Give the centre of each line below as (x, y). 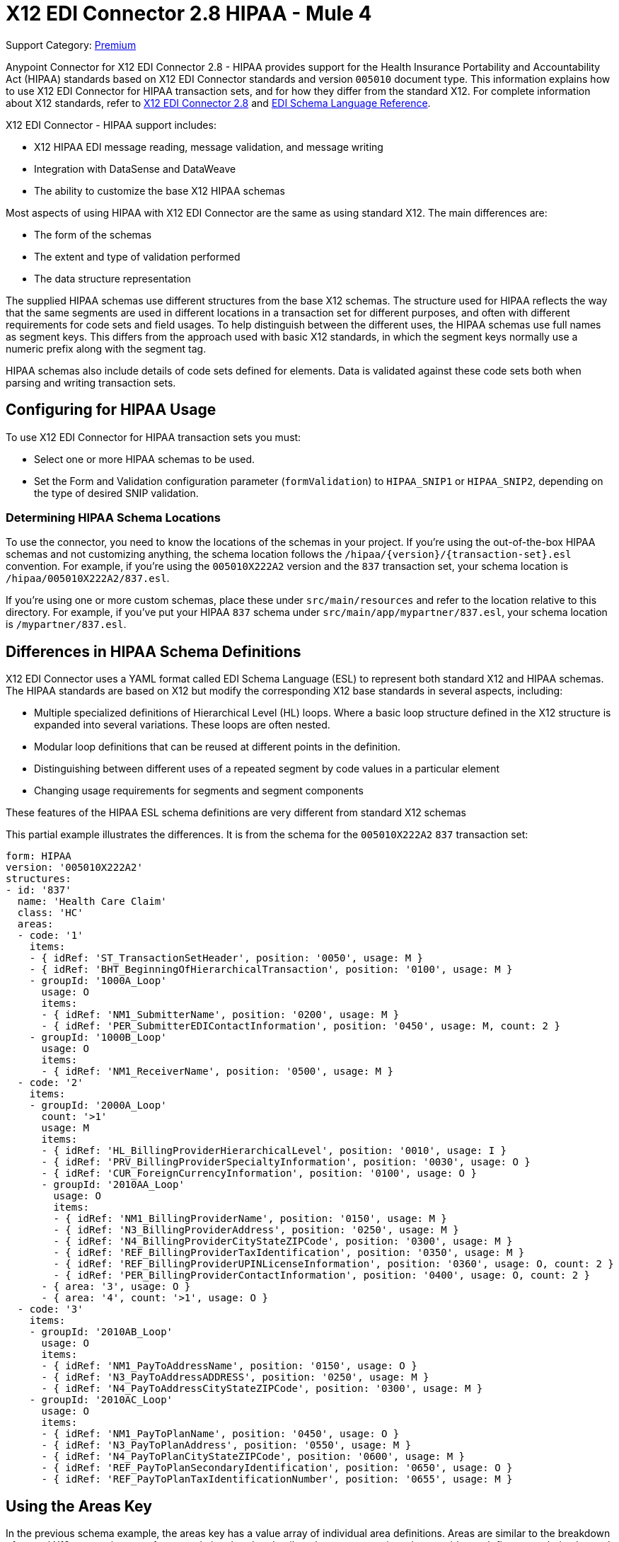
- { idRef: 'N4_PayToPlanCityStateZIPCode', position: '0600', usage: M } (253, 1457)
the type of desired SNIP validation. (116, 493)
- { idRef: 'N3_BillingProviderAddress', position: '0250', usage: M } (256, 1230)
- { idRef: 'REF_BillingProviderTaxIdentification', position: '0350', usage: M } (289, 1253)
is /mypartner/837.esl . (66, 624)
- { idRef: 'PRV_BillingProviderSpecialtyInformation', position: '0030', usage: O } (286, 1162)
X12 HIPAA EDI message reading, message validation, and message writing (209, 147)
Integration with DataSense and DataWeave (135, 169)
